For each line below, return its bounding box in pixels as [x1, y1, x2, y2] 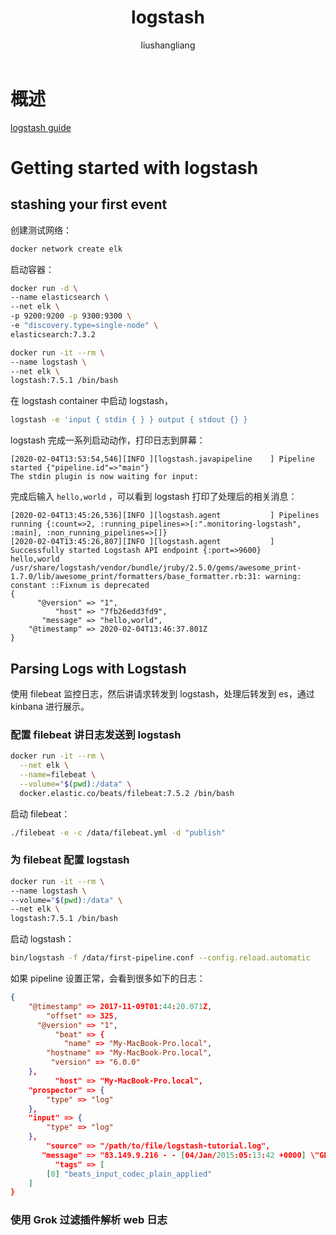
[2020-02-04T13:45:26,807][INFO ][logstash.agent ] [10, 537, 275, 547]
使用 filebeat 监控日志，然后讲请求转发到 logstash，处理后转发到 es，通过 [10, 688, 315, 700]
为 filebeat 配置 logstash [10, 853, 130, 867]
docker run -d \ [10, 283, 78, 293]
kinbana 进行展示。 [10, 701, 90, 712]
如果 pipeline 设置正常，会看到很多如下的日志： [10, 972, 206, 985]
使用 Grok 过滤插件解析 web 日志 [10, 1213, 168, 1227]
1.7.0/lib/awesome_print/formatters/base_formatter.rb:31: [10, 572, 262, 582]
